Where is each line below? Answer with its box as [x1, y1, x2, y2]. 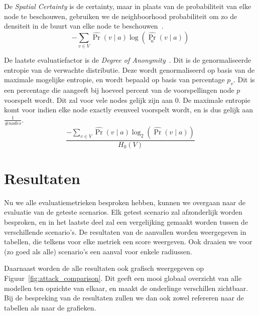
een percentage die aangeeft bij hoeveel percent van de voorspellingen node [4, 85, 234, 95]
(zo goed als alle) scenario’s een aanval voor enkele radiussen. [4, 246, 192, 256]
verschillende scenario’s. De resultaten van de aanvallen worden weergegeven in [4, 226, 246, 237]
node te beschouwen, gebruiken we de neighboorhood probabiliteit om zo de [4, 11, 237, 21]
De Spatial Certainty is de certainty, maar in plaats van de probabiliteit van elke [4, 1, 251, 11]
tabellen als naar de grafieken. [4, 302, 96, 312]
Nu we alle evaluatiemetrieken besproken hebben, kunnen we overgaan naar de [4, 197, 245, 207]
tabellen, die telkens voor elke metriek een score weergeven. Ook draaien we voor [4, 236, 252, 247]
